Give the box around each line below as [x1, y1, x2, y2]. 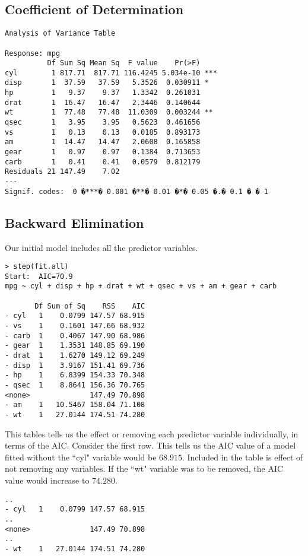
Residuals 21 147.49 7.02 [5, 167, 120, 176]
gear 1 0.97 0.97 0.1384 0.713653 [5, 148, 201, 157]
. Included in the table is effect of [182, 450, 303, 463]
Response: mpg [5, 49, 61, 58]
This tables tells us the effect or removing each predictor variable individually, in [5, 427, 299, 440]
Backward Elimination [5, 213, 144, 231]
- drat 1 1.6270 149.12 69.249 [5, 351, 145, 360]
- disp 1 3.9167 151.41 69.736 [5, 361, 145, 370]
